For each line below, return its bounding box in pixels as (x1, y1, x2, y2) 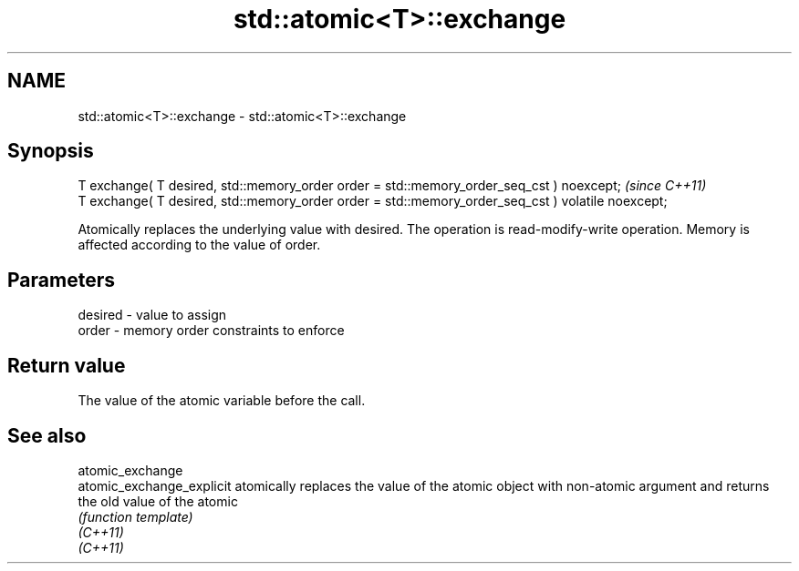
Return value (7, 353, 126, 377)
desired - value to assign (78, 307, 227, 323)
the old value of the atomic (78, 493, 238, 509)
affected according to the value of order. (78, 237, 321, 253)
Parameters (7, 268, 115, 291)
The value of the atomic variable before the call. (78, 393, 366, 409)
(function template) (78, 508, 193, 525)
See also (7, 423, 87, 447)
